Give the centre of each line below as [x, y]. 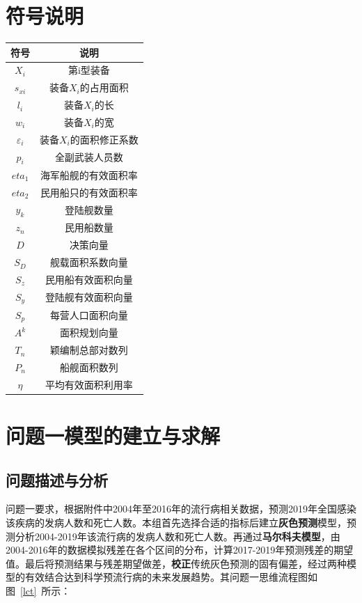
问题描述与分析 [57, 479]
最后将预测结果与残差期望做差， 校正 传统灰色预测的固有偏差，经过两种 [186, 563]
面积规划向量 [89, 332]
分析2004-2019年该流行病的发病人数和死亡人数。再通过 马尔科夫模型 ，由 [178, 536]
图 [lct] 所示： [38, 591]
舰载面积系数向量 [89, 262]
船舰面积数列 [89, 367]
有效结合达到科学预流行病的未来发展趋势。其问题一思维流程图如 [171, 577]
